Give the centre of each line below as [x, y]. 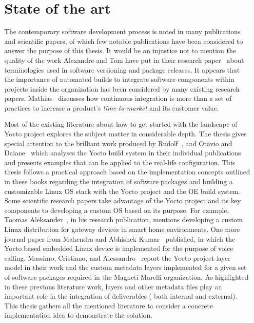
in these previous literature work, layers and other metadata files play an [113, 286]
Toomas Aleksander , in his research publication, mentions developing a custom [124, 219]
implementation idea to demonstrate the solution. [78, 315]
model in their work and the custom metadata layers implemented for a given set [126, 267]
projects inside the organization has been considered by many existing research [122, 88]
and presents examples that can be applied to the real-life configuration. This [120, 162]
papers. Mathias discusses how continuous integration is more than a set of [118, 98]
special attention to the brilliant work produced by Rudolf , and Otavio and [118, 143]
